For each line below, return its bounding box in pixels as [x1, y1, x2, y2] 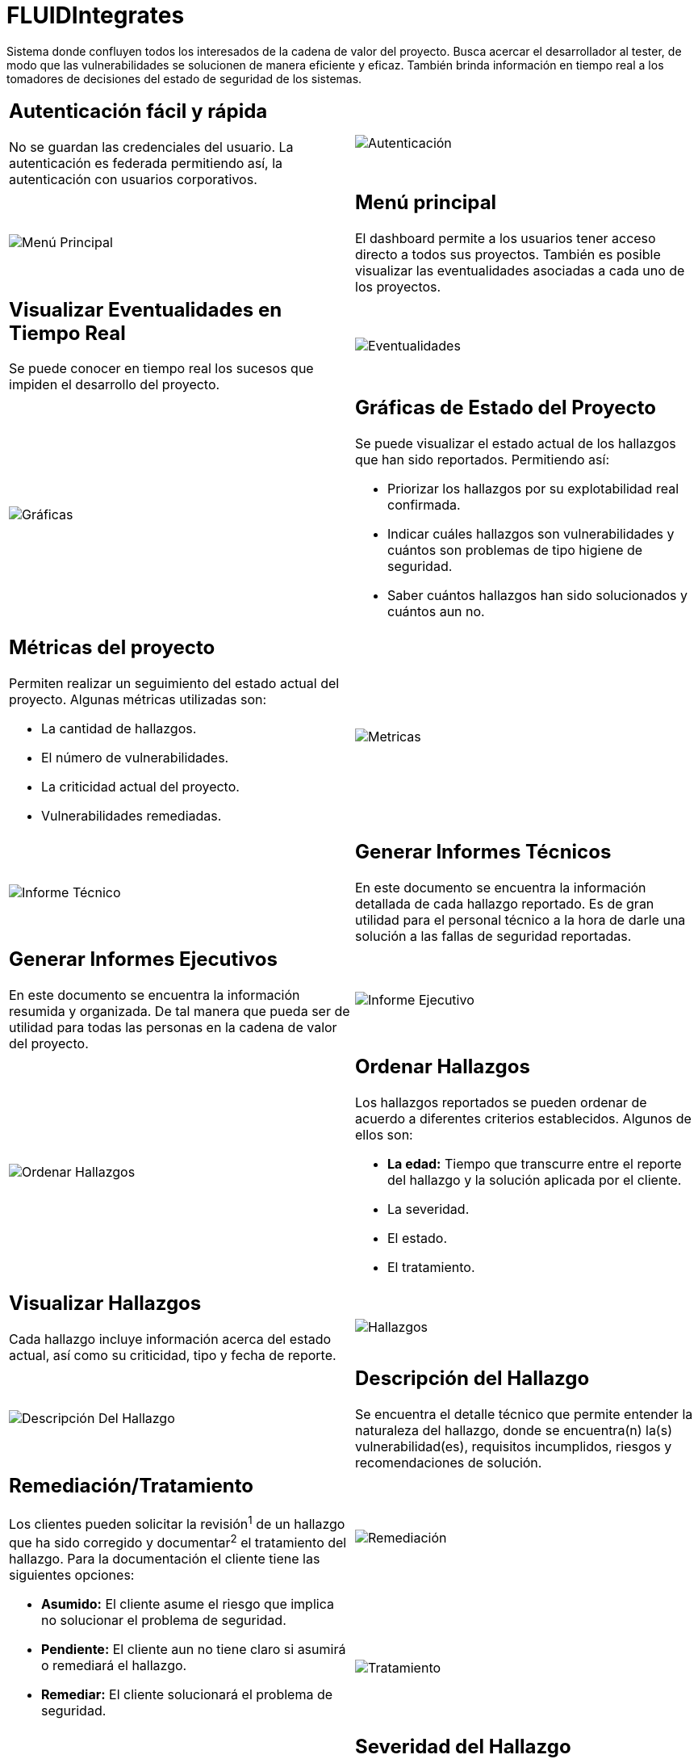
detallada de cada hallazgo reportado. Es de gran [355, 896, 654, 913]
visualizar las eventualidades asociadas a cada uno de [355, 262, 685, 279]
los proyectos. [355, 278, 441, 295]
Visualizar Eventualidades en [9, 297, 282, 321]
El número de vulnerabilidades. [41, 749, 229, 766]
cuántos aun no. [387, 603, 485, 620]
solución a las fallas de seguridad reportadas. [355, 928, 632, 945]
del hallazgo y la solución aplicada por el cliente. [387, 1172, 682, 1188]
